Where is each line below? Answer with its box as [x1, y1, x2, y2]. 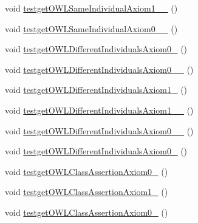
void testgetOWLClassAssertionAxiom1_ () [5, 185, 168, 198]
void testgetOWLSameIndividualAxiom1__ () [5, 2, 178, 14]
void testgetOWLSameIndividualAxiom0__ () [5, 22, 178, 35]
